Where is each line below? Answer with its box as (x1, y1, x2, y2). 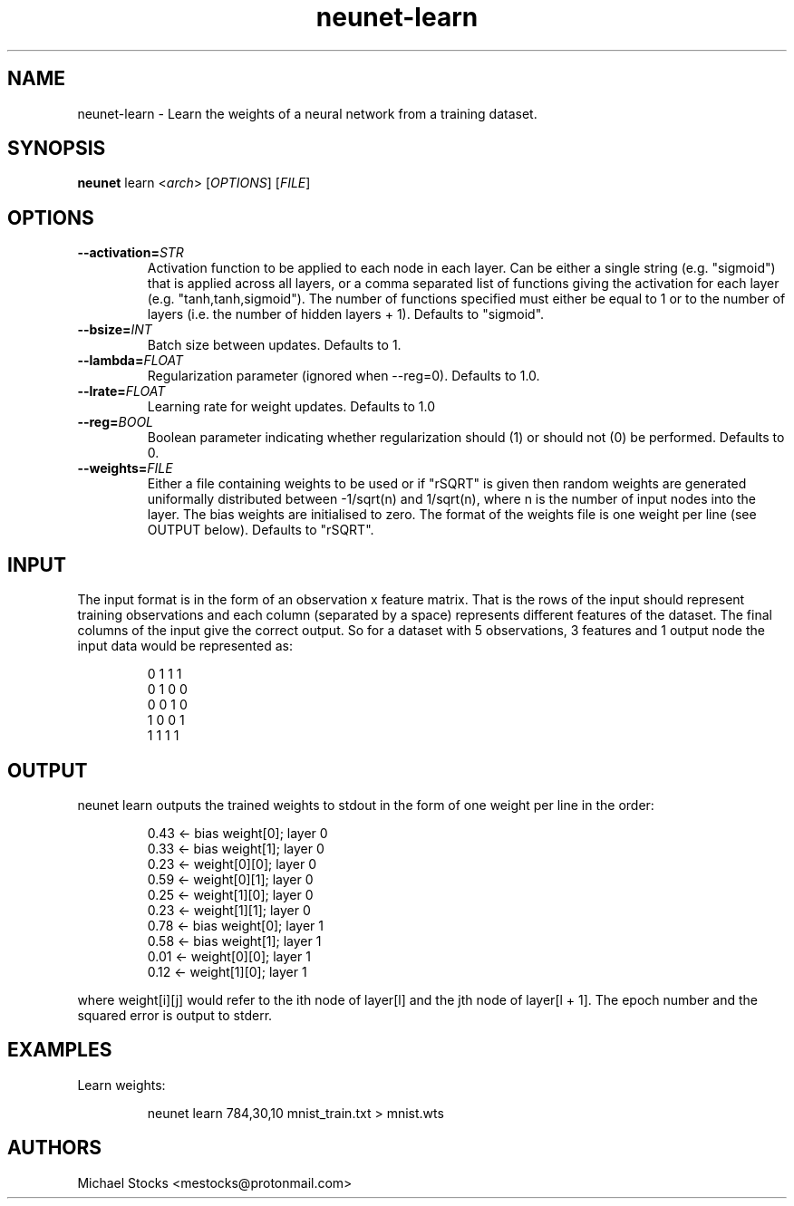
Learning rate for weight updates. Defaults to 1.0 (147, 399, 435, 415)
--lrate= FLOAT (77, 383, 166, 400)
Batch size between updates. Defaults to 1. (147, 337, 402, 353)
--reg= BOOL (77, 414, 154, 430)
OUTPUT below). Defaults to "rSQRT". (147, 522, 374, 538)
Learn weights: (77, 1076, 166, 1093)
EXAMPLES (7, 1038, 112, 1062)
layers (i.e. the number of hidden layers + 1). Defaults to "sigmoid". (147, 306, 545, 323)
